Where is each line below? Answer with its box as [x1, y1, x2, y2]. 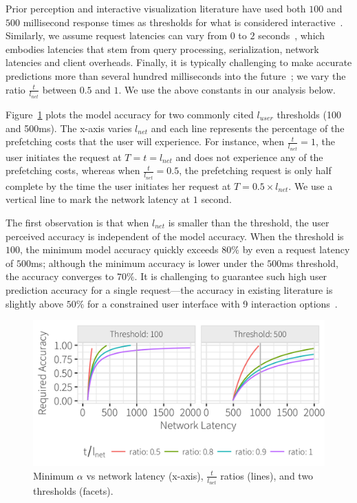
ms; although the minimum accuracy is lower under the [30, 255, 264, 270]
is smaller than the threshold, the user [168, 215, 329, 229]
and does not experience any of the [175, 149, 323, 164]
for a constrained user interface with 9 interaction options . [87, 296, 338, 310]
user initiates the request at [6, 149, 122, 164]
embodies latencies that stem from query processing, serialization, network [6, 41, 319, 56]
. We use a [288, 178, 333, 193]
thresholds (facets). [33, 484, 113, 498]
